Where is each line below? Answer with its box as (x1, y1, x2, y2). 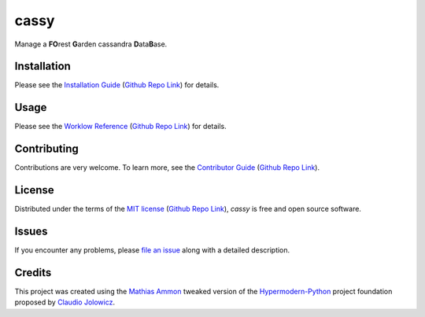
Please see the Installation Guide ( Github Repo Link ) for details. (14, 80, 220, 90)
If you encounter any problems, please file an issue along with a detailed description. (14, 245, 290, 255)
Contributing (14, 142, 79, 156)
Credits (14, 266, 52, 279)
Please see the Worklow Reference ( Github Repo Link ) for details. (14, 122, 227, 131)
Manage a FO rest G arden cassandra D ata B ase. (14, 39, 168, 49)
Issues (14, 224, 48, 238)
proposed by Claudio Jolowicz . (14, 297, 116, 307)
